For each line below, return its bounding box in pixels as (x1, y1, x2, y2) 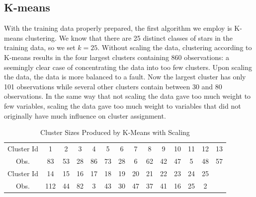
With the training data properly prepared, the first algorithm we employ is (4, 23, 232, 33)
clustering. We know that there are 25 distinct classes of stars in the (25, 32, 233, 43)
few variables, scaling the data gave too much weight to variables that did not (4, 100, 241, 111)
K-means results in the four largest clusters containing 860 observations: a (4, 52, 230, 62)
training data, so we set (4, 42, 76, 53)
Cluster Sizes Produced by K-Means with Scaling (40, 127, 190, 137)
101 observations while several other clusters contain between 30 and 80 (4, 81, 222, 91)
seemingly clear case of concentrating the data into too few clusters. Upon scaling (4, 62, 253, 72)
